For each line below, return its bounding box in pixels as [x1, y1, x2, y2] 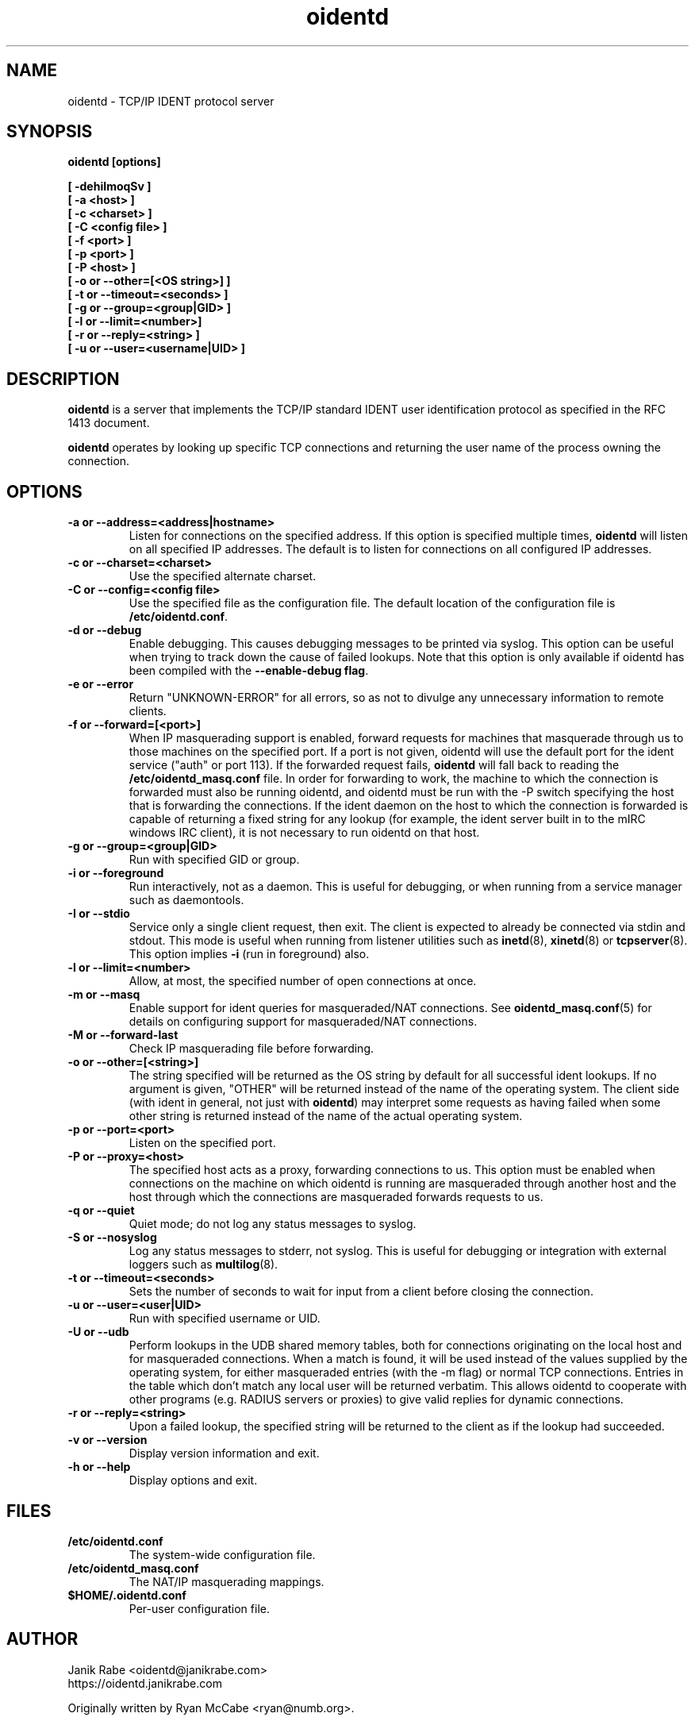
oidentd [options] [67, 155, 161, 169]
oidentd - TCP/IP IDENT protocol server [67, 94, 275, 108]
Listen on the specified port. [129, 1136, 276, 1150]
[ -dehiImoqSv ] [67, 179, 152, 194]
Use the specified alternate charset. [129, 569, 317, 583]
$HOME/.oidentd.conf [67, 1588, 186, 1602]
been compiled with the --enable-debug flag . [129, 664, 369, 678]
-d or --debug [67, 623, 142, 637]
